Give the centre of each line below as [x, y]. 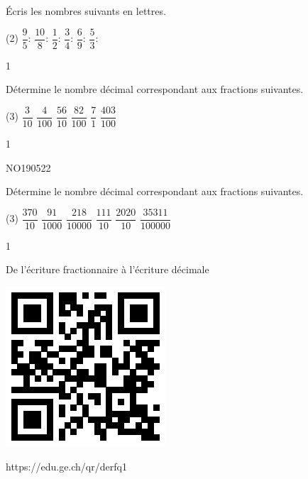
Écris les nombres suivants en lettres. [86, 11]
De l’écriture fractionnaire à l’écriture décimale [108, 269]
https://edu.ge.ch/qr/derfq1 [66, 466]
